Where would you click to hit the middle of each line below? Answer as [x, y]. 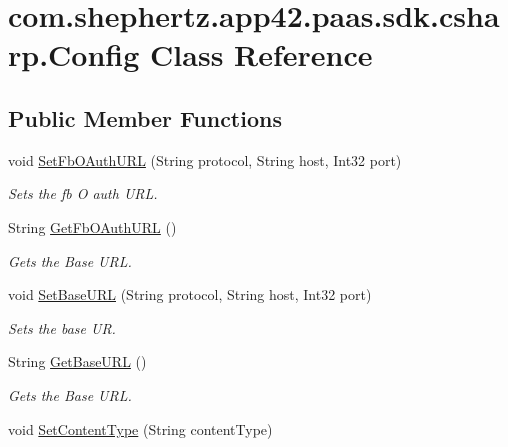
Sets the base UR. [62, 327]
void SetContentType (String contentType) [140, 428]
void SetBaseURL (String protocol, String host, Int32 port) [190, 294]
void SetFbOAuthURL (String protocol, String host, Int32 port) [205, 159]
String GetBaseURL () [77, 361]
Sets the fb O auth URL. [83, 193]
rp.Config [74, 54]
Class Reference [261, 54]
